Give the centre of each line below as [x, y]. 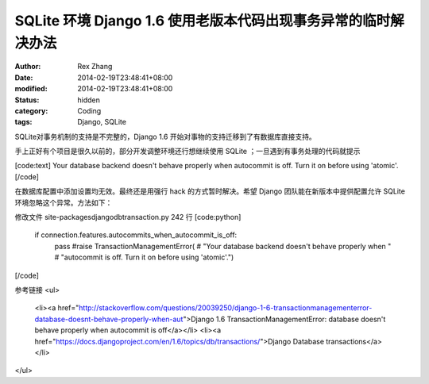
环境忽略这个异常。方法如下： [64, 202]
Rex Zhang [95, 67]
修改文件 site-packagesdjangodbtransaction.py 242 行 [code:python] [128, 217]
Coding [89, 110]
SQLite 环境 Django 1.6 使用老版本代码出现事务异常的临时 [203, 21]
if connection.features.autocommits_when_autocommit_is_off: [136, 235]
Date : [24, 77]
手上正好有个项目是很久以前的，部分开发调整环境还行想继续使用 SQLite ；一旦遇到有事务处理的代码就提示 [187, 152]
